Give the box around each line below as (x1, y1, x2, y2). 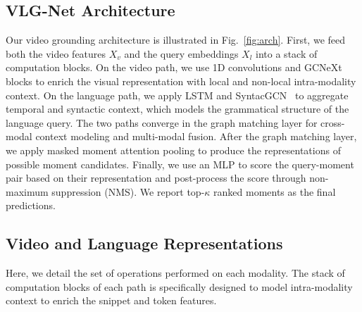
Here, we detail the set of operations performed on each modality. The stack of (6, 266, 345, 280)
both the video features (6, 46, 106, 61)
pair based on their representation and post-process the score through (6, 170, 306, 185)
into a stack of (256, 46, 318, 61)
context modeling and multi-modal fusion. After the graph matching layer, (35, 129, 357, 144)
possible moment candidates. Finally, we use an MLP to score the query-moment (6, 156, 354, 171)
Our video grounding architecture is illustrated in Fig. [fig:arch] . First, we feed (6, 32, 346, 47)
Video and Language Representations (6, 232, 283, 254)
